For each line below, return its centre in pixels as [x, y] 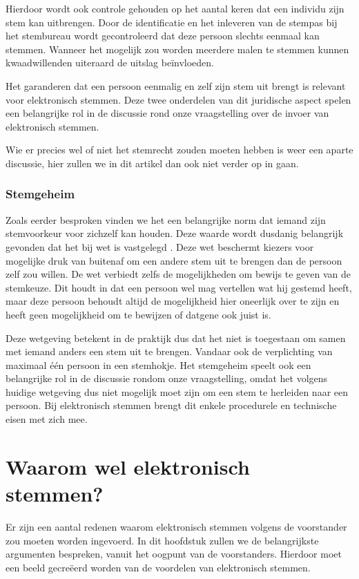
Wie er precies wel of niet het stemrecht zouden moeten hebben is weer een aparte [179, 150]
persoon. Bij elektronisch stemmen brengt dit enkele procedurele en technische [171, 405]
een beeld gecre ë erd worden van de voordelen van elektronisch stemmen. [158, 567]
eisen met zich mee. [47, 419]
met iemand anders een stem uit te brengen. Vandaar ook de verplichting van [169, 351]
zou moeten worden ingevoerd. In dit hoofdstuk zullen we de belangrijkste [162, 540]
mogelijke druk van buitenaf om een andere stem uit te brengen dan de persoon [174, 260]
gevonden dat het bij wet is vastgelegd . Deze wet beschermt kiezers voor [160, 246]
